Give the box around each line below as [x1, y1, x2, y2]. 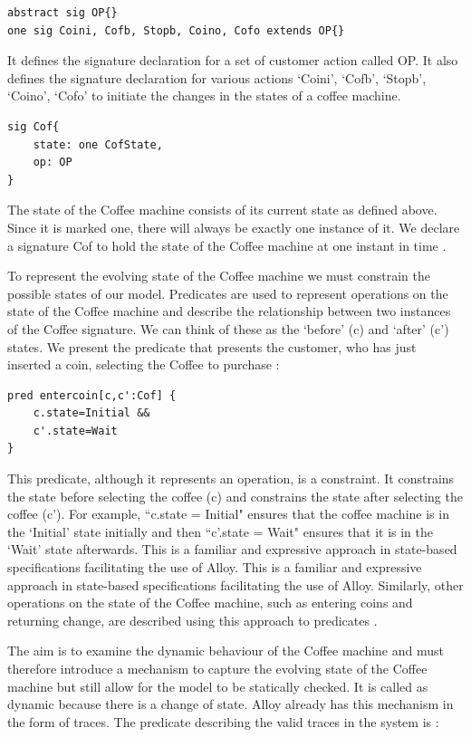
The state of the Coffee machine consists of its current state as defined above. [7, 200, 437, 219]
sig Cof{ [7, 120, 60, 133]
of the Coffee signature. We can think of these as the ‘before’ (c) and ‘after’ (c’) [7, 319, 449, 338]
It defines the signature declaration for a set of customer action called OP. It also [7, 51, 458, 70]
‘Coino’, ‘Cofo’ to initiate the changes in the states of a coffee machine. [7, 86, 401, 105]
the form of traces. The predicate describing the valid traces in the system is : [7, 712, 439, 731]
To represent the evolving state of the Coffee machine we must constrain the [7, 266, 431, 285]
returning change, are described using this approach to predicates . [7, 610, 378, 629]
